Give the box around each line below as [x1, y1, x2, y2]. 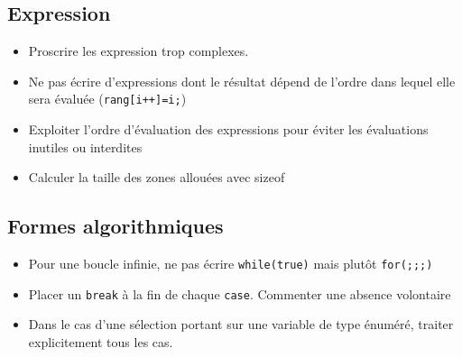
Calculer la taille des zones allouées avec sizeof [28, 168, 285, 187]
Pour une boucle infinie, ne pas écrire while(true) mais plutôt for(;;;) [28, 254, 433, 273]
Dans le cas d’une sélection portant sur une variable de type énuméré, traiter [28, 315, 454, 334]
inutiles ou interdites [28, 137, 143, 156]
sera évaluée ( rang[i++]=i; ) [28, 89, 187, 108]
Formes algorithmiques [7, 212, 224, 240]
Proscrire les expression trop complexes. [28, 41, 249, 60]
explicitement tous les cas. [28, 332, 173, 351]
